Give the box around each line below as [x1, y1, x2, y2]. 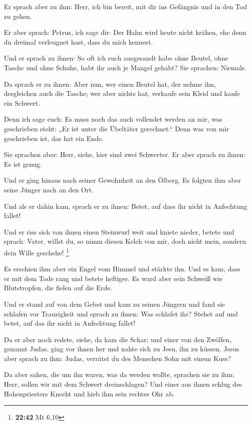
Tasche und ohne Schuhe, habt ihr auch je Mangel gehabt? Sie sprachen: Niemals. [4, 62, 247, 72]
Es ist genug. [4, 158, 42, 169]
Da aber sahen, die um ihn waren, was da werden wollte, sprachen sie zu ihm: [4, 369, 235, 379]
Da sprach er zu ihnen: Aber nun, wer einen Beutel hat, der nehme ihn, [4, 79, 216, 89]
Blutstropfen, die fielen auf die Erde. [4, 283, 112, 293]
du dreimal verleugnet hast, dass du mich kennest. [4, 36, 153, 47]
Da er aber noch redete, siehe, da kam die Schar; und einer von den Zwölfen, [4, 334, 232, 344]
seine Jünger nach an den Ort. [4, 184, 94, 194]
